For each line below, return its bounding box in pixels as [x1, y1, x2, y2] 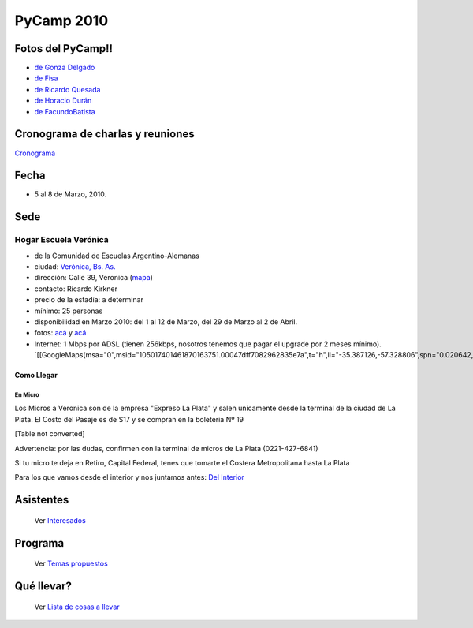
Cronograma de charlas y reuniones [14, 127, 195, 141]
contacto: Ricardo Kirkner [34, 284, 118, 293]
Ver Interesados [34, 515, 86, 525]
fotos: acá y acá [34, 328, 87, 338]
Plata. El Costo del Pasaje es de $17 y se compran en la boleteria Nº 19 [14, 414, 244, 424]
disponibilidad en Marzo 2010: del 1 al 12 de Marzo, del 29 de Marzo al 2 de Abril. [34, 316, 298, 327]
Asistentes [14, 493, 69, 507]
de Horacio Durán [34, 95, 92, 106]
